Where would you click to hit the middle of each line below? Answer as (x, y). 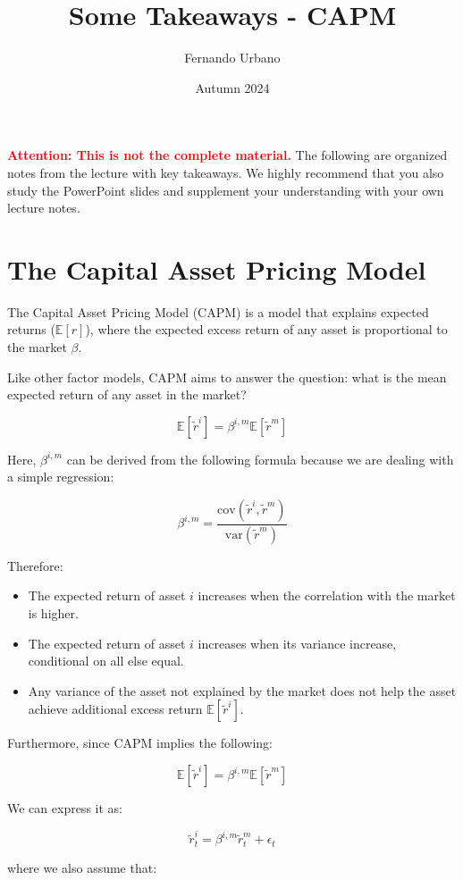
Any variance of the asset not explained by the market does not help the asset (242, 690)
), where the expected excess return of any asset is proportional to (266, 329)
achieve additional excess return (115, 709)
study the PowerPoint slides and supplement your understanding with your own (226, 190)
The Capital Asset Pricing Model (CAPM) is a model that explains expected (218, 311)
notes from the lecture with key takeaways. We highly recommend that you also (226, 172)
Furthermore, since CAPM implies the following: (140, 743)
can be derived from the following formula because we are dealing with (260, 459)
